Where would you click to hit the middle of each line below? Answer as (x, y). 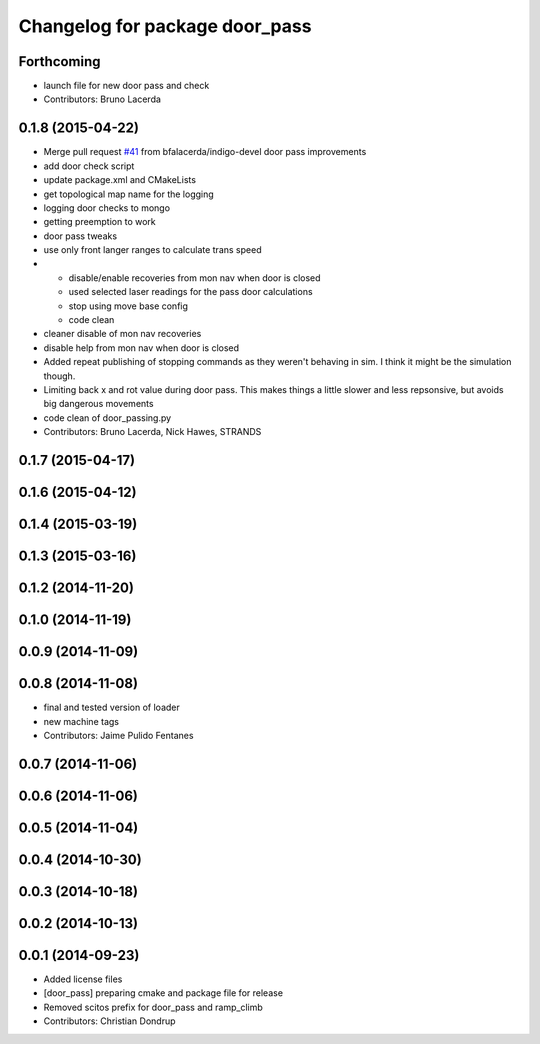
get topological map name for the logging (128, 194)
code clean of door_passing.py (107, 417)
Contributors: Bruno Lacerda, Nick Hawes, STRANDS (152, 432)
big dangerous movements (98, 404)
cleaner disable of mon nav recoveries (122, 334)
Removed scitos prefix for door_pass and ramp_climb (153, 1007)
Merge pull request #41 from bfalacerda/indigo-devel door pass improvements (205, 152)
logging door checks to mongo (106, 207)
